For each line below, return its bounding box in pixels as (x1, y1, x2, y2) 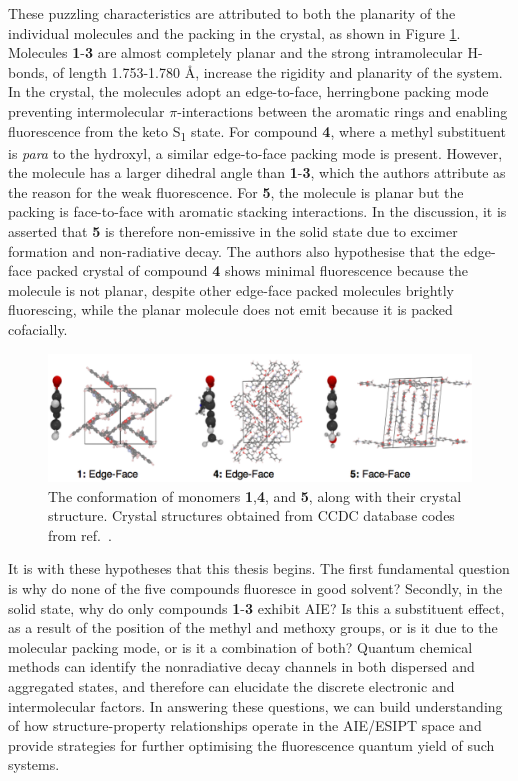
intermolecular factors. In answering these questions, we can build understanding (8, 695, 503, 716)
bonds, (8, 61, 49, 82)
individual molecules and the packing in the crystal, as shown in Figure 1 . (8, 22, 461, 43)
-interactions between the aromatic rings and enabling (177, 100, 508, 121)
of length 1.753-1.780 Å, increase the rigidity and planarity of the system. (52, 61, 503, 82)
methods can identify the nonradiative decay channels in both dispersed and (8, 656, 475, 677)
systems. (8, 754, 60, 775)
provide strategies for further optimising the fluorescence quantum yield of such (8, 734, 495, 755)
